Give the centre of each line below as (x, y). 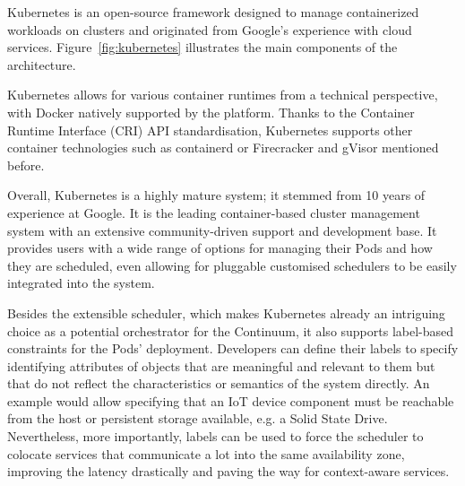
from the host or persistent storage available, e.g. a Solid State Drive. (198, 418)
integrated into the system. (81, 283)
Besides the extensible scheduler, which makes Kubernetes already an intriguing (226, 312)
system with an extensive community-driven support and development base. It (222, 230)
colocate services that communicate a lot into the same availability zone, (206, 453)
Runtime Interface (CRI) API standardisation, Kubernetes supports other (210, 130)
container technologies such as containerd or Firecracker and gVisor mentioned (223, 148)
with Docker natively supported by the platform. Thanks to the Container (211, 112)
